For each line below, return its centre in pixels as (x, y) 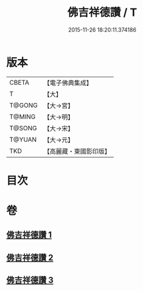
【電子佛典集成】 (68, 83)
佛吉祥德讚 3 (30, 280)
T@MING (23, 116)
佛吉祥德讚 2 (30, 257)
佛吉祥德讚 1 (29, 235)
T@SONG (23, 128)
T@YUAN (23, 139)
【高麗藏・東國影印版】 (77, 151)
